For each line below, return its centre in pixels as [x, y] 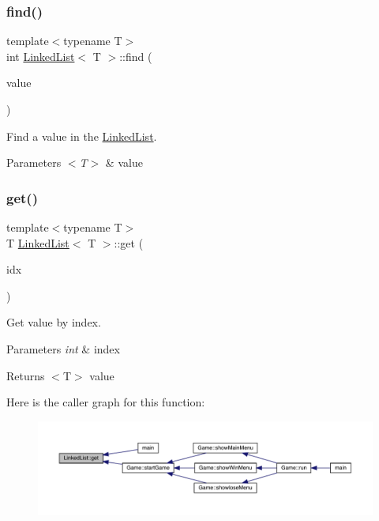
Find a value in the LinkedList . [82, 136]
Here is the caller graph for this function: [106, 402]
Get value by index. [54, 322]
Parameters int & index [63, 348]
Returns [26, 375]
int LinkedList [41, 56]
